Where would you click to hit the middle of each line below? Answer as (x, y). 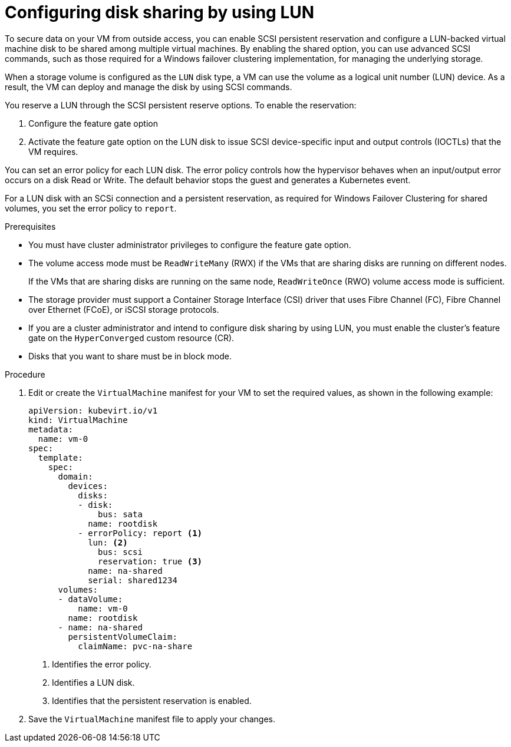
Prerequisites (30, 226)
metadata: (51, 429)
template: (60, 457)
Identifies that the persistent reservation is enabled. (152, 700)
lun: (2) (108, 542)
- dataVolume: (90, 599)
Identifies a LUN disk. (93, 682)
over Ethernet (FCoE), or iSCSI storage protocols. (124, 309)
